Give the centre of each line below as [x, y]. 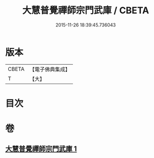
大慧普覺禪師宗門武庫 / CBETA [86, 10]
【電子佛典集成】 [50, 69]
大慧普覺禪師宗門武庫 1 [41, 149]
